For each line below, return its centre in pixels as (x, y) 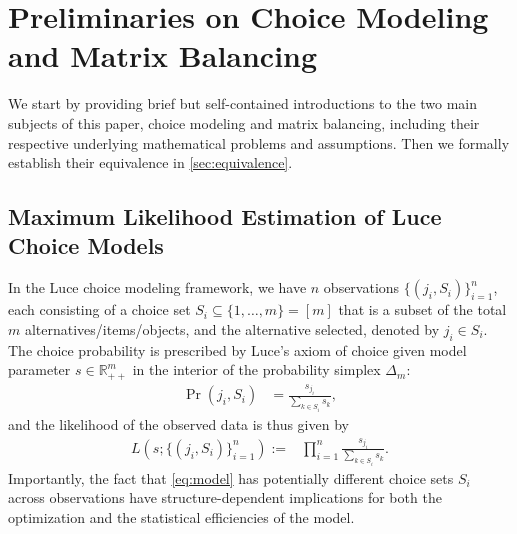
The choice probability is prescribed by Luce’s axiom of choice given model (237, 349)
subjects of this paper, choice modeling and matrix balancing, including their (244, 122)
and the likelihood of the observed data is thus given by (178, 423)
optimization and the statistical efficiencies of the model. (181, 516)
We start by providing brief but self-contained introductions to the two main (243, 103)
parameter (39, 369)
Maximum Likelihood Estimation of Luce (225, 216)
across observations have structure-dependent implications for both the (225, 497)
